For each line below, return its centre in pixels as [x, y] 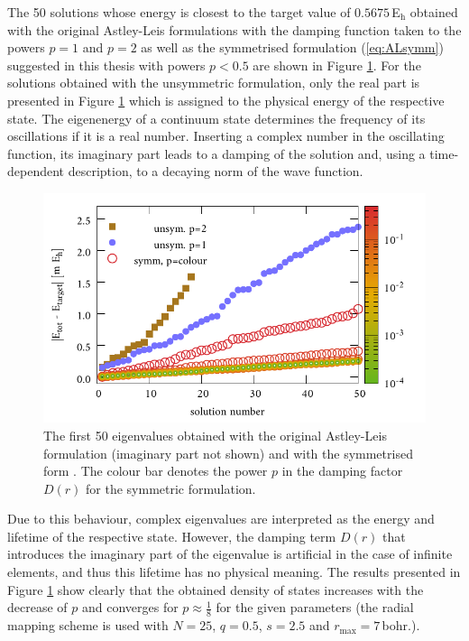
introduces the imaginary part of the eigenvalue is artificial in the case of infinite [230, 554]
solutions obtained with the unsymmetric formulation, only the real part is [214, 83]
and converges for [130, 607]
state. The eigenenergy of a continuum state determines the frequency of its [216, 118]
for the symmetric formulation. [171, 488]
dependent [36, 171]
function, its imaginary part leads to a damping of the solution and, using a [216, 153]
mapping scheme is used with [88, 625]
